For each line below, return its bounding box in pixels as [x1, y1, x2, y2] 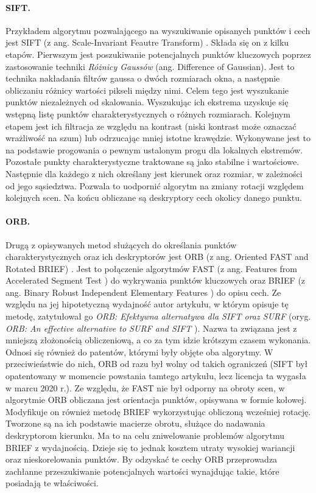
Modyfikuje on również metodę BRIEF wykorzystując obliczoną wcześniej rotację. [5, 405, 311, 418]
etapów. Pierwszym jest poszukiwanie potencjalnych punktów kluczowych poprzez [5, 47, 311, 60]
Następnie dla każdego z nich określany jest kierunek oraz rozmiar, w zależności [5, 167, 303, 180]
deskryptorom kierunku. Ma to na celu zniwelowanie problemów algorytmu [5, 429, 285, 441]
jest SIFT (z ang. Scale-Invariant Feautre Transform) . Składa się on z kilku [5, 36, 289, 49]
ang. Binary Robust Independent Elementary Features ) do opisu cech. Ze [5, 285, 281, 298]
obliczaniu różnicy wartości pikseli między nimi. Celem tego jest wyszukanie [5, 83, 289, 96]
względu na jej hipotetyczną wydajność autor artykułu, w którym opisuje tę [5, 298, 289, 310]
